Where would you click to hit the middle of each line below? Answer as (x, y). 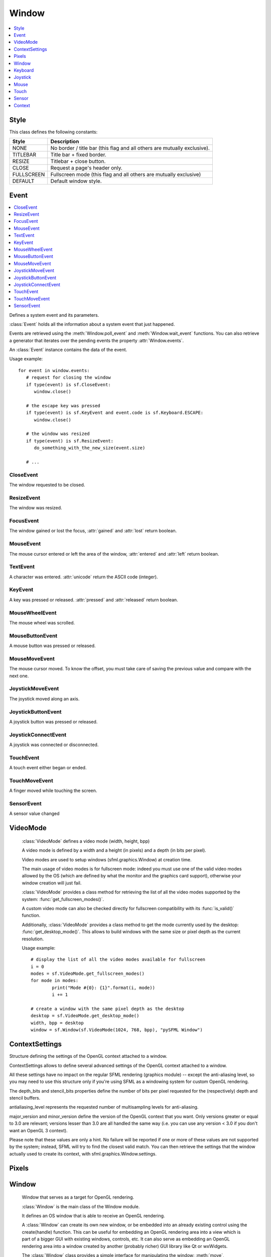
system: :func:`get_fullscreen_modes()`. (63, 899)
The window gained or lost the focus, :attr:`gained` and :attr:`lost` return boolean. (93, 531)
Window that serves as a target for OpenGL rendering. (78, 1197)
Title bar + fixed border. (78, 155)
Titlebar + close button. (78, 161)
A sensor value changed (34, 814)
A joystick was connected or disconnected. (54, 745)
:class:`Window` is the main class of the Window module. (81, 1206)
